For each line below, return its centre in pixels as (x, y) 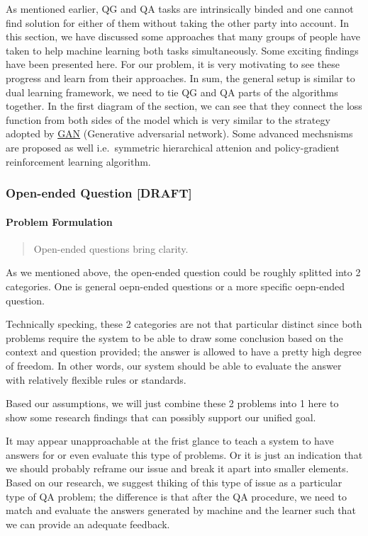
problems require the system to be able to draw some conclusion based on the (174, 337)
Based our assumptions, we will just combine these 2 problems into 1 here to (172, 403)
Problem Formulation (59, 221)
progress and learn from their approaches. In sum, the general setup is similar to (180, 78)
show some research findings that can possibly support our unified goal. (161, 417)
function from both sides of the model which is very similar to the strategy (168, 119)
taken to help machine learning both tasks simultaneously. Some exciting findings (182, 50)
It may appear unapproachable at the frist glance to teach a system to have (170, 441)
